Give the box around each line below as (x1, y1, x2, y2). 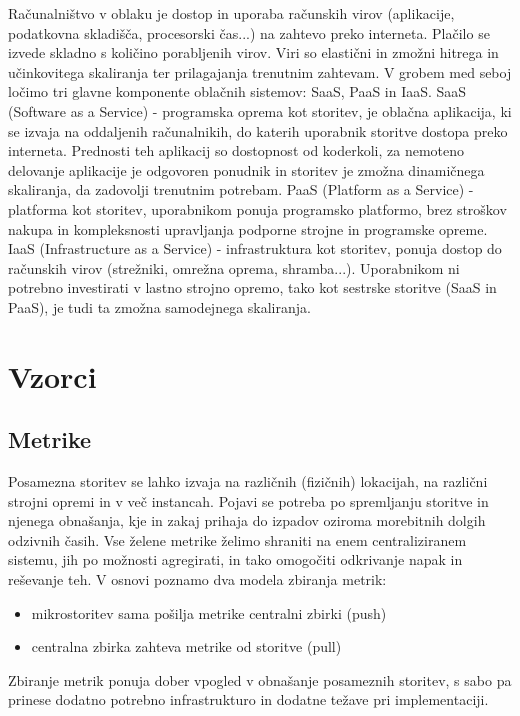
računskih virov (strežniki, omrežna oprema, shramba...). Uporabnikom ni (8, 257, 460, 278)
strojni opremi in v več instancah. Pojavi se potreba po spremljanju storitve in (8, 490, 489, 511)
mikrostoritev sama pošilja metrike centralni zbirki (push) (31, 602, 387, 623)
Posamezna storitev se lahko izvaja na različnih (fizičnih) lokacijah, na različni (8, 471, 488, 492)
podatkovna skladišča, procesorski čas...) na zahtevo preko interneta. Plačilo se (8, 22, 490, 43)
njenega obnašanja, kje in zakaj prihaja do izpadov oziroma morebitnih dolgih (8, 510, 486, 531)
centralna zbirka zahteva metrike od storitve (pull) (31, 636, 342, 657)
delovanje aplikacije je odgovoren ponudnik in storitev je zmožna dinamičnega (8, 159, 485, 180)
